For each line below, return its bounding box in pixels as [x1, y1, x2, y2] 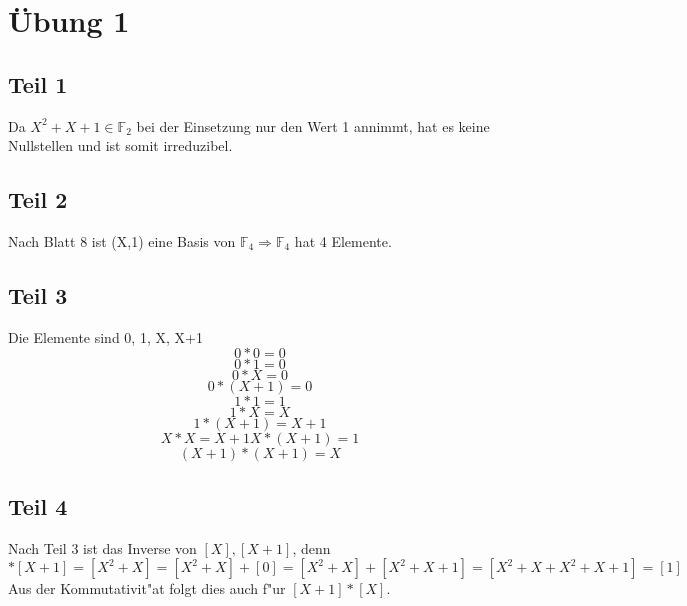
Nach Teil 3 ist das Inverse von [8, 537, 197, 558]
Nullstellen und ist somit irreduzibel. [8, 135, 233, 156]
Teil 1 [8, 68, 68, 99]
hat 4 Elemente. [294, 230, 392, 251]
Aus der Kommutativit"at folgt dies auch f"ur [8, 578, 286, 599]
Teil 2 [8, 184, 68, 215]
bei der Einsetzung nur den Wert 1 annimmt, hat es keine [136, 115, 490, 136]
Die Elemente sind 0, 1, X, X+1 [8, 326, 203, 347]
